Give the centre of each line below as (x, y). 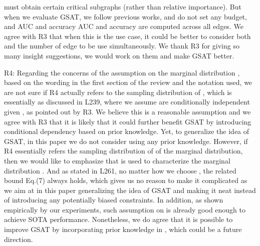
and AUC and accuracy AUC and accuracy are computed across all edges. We (124, 26)
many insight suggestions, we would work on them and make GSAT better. (119, 55)
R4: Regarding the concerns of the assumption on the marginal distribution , (122, 72)
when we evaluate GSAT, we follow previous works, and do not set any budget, (125, 16)
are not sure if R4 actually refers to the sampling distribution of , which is (118, 92)
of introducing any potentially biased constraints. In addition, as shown (114, 200)
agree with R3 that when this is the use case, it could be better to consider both (127, 36)
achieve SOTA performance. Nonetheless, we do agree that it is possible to (118, 219)
